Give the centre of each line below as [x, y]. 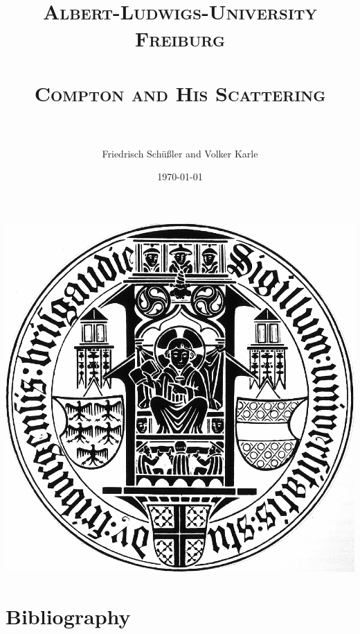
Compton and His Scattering [180, 93]
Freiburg [180, 38]
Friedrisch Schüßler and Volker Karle [180, 153]
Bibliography [68, 616]
